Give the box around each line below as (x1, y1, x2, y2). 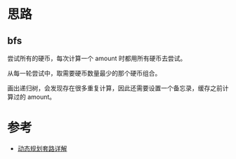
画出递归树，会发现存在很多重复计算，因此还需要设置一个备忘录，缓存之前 (7, 84, 223, 92)
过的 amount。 (13, 92, 56, 101)
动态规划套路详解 (17, 144, 67, 153)
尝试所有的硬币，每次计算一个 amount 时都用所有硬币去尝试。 (7, 54, 187, 62)
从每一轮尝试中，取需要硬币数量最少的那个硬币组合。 (7, 69, 162, 77)
